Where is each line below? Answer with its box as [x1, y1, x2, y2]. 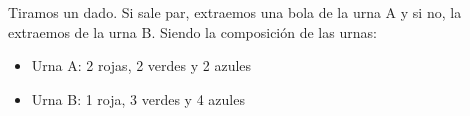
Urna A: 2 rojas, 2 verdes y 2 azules [31, 55, 252, 76]
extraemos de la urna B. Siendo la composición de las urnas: [8, 21, 377, 42]
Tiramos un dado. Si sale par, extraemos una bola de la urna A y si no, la [8, 2, 462, 22]
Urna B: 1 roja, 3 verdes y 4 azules [31, 88, 245, 109]
